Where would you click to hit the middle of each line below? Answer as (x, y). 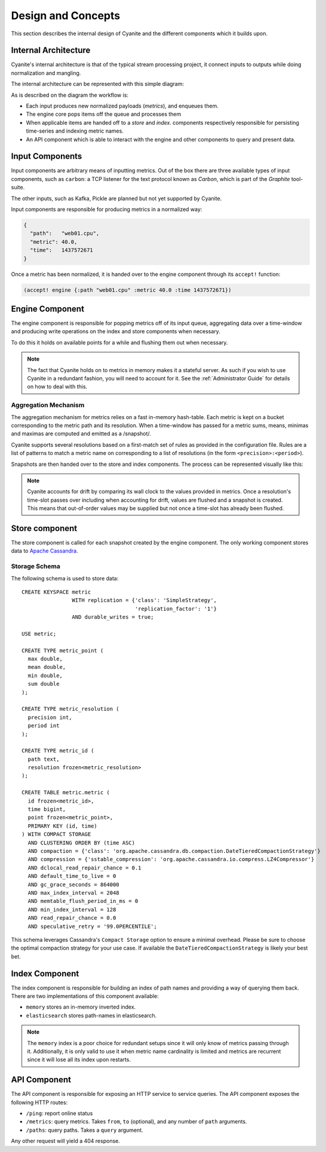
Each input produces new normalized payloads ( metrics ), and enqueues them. (122, 106)
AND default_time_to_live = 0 (72, 876)
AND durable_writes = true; (113, 617)
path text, (44, 759)
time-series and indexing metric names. (75, 131)
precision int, (50, 717)
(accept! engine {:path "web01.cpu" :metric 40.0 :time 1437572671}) (127, 290)
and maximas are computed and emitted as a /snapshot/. (81, 434)
